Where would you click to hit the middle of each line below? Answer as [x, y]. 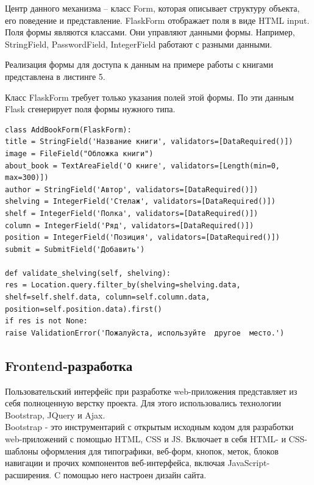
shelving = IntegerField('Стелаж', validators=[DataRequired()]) [140, 202]
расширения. [28, 474]
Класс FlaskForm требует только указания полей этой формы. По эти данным [149, 97]
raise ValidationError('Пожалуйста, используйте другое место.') [145, 333]
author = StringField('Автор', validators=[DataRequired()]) [132, 189]
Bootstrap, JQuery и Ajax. [55, 415]
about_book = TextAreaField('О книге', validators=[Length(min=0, [143, 166]
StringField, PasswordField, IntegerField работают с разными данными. [139, 44]
